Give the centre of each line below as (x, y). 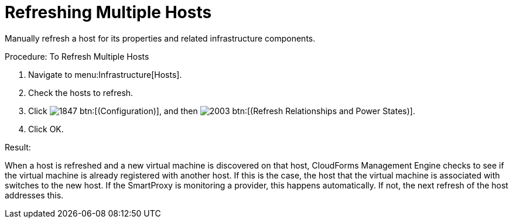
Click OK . (46, 129)
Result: (18, 147)
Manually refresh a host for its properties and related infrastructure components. (160, 38)
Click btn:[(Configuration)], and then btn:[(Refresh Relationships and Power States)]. (222, 111)
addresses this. (34, 195)
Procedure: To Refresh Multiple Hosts (77, 56)
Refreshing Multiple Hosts (108, 12)
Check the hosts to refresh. (81, 92)
